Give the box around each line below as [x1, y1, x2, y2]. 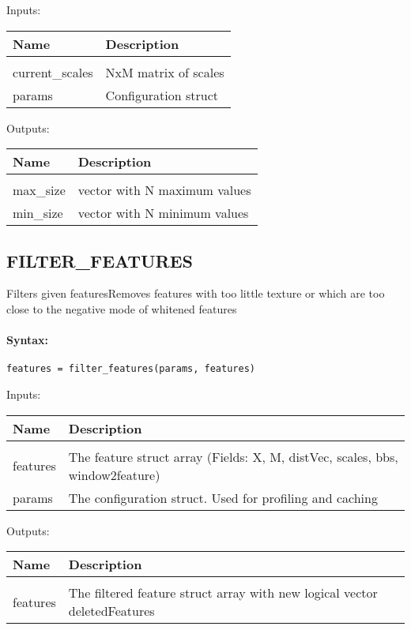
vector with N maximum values [77, 181, 251, 200]
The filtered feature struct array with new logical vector [68, 583, 378, 602]
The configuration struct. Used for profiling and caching [68, 488, 378, 507]
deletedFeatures [68, 602, 155, 621]
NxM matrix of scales [105, 62, 224, 81]
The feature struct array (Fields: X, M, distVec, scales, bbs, [68, 447, 398, 466]
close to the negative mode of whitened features [6, 300, 237, 317]
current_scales [13, 62, 93, 81]
